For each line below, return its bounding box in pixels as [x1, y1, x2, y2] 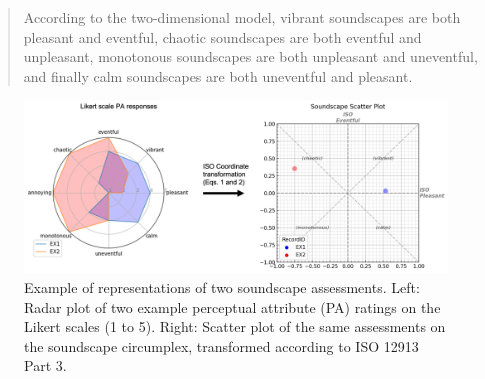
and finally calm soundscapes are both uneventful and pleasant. [23, 65, 413, 86]
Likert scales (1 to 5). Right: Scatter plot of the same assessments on [24, 316, 446, 337]
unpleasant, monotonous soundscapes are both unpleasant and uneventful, [23, 46, 478, 67]
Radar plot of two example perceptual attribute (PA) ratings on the [24, 296, 441, 317]
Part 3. [24, 355, 67, 376]
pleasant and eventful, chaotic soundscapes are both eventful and [23, 26, 422, 47]
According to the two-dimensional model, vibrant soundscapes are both [23, 7, 461, 27]
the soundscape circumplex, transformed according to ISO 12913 [24, 335, 419, 356]
